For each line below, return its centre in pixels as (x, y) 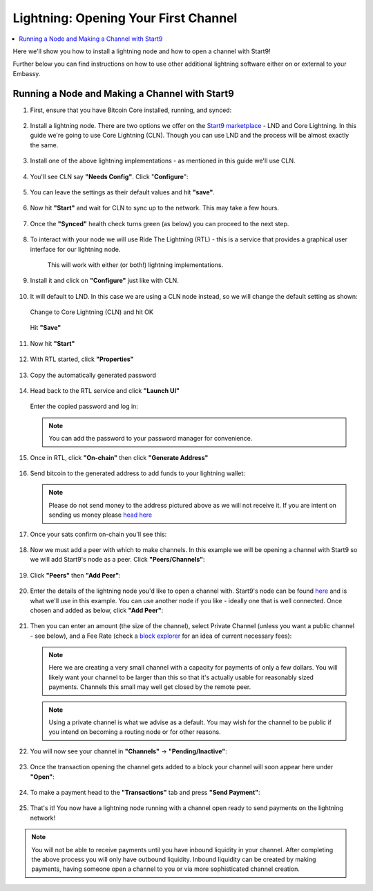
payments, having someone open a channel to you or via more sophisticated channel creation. (165, 869)
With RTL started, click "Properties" (82, 359)
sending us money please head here (101, 515)
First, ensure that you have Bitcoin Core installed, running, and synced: (131, 110)
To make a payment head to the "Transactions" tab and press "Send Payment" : (145, 792)
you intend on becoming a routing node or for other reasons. (135, 732)
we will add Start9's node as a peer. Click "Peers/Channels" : (117, 560)
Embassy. (27, 73)
